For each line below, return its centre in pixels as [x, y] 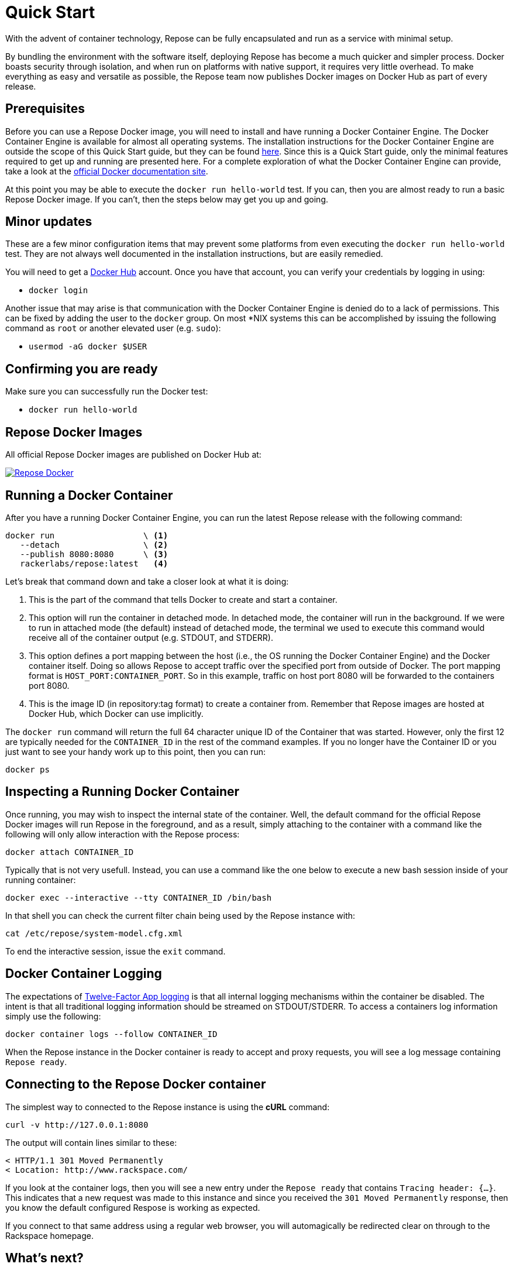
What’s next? [44, 1258]
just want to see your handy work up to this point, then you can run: [135, 751]
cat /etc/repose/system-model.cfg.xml [94, 933]
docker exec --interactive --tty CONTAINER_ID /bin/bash [139, 897]
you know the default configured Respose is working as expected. [133, 1207]
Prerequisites [45, 109]
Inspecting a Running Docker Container [123, 792]
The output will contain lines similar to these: [91, 1142]
